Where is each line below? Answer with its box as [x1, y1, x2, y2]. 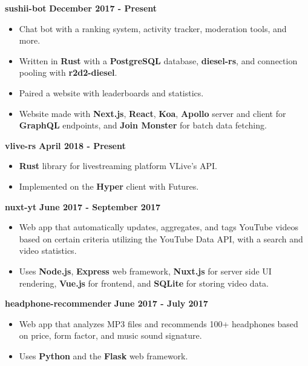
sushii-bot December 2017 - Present [5, 2, 157, 14]
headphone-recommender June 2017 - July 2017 [5, 297, 208, 310]
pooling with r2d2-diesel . [19, 66, 117, 79]
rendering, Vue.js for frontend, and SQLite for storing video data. [19, 276, 269, 289]
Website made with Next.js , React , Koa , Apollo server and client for [19, 107, 286, 119]
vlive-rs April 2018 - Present [5, 139, 126, 151]
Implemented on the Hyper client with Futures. [19, 179, 199, 192]
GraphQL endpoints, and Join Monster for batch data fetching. [19, 119, 267, 131]
